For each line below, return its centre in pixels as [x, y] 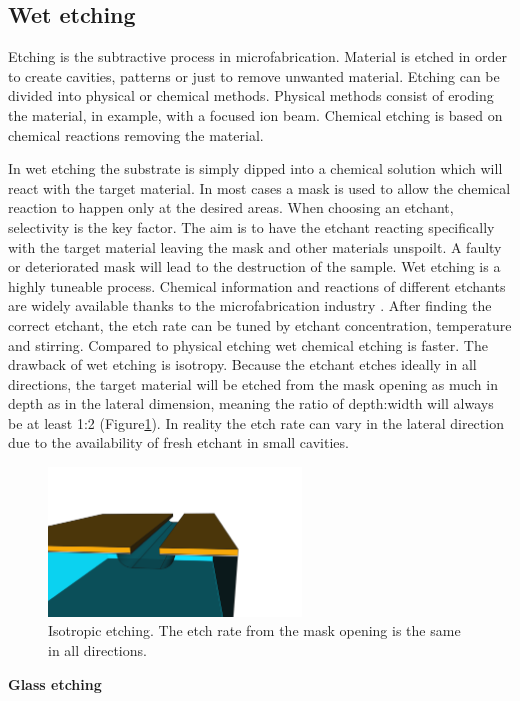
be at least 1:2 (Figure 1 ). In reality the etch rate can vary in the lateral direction [256, 422]
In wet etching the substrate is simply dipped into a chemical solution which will [255, 168]
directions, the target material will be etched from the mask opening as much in [253, 383]
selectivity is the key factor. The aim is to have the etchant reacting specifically [251, 226]
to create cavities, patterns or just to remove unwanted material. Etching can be [254, 75]
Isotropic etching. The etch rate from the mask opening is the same [254, 630]
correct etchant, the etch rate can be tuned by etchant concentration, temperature [260, 324]
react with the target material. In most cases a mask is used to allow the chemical [259, 187]
